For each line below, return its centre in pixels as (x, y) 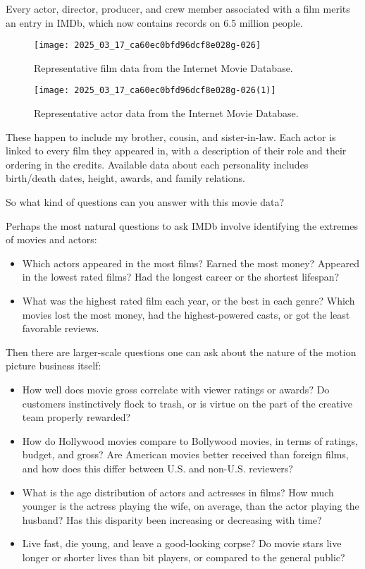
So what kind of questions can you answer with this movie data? (145, 202)
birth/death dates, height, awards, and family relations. (125, 178)
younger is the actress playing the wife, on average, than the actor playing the (191, 506)
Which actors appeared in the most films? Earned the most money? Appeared (191, 263)
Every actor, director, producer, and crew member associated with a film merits (178, 8)
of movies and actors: (51, 239)
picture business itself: (54, 366)
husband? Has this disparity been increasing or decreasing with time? (172, 519)
